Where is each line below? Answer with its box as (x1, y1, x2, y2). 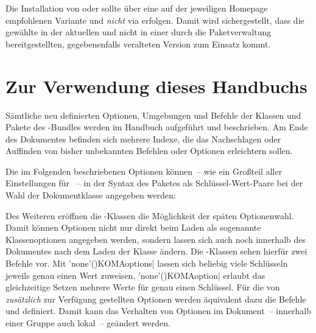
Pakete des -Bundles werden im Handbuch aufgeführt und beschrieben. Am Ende (5, 121, 308, 133)
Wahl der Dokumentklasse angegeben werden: (5, 189, 176, 202)
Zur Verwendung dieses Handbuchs (5, 73, 307, 98)
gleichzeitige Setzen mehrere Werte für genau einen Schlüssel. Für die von (5, 281, 280, 293)
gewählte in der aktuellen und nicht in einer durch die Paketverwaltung (5, 26, 272, 38)
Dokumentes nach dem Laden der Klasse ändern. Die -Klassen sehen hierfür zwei (5, 245, 307, 258)
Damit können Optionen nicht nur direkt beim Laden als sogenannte (5, 221, 261, 234)
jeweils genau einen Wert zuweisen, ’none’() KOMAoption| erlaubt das (5, 268, 265, 281)
